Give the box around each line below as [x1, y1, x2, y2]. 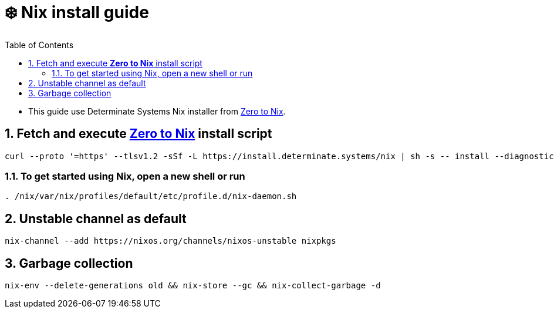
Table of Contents [5, 39, 74, 50]
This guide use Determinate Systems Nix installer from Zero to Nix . [28, 106, 286, 116]
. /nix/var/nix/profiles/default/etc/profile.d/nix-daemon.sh [5, 191, 297, 201]
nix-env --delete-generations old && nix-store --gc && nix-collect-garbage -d [5, 281, 381, 291]
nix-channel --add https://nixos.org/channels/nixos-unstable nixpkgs [5, 236, 336, 246]
